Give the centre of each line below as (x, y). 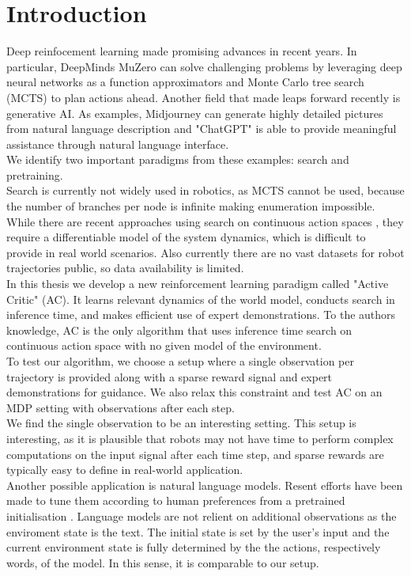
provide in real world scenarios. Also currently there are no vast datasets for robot (205, 252)
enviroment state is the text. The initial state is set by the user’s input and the (198, 531)
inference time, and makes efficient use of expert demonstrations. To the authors (201, 315)
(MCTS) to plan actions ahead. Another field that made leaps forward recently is (204, 97)
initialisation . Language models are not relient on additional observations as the (202, 515)
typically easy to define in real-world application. (125, 470)
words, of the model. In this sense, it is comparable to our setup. (163, 562)
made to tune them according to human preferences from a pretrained (176, 500)
